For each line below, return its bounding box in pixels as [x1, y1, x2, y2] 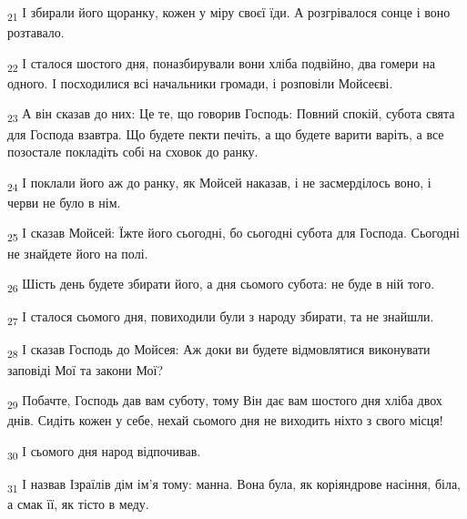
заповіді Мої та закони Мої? [7, 360, 164, 379]
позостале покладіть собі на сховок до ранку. [7, 142, 259, 161]
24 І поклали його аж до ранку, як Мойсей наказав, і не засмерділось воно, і [7, 172, 431, 194]
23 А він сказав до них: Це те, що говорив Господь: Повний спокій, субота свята [7, 104, 455, 126]
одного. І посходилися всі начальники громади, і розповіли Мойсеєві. [7, 73, 393, 92]
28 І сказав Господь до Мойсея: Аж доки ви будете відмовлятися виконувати [7, 340, 431, 361]
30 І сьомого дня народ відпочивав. [7, 441, 201, 463]
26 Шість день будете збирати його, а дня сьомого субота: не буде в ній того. [7, 274, 435, 295]
